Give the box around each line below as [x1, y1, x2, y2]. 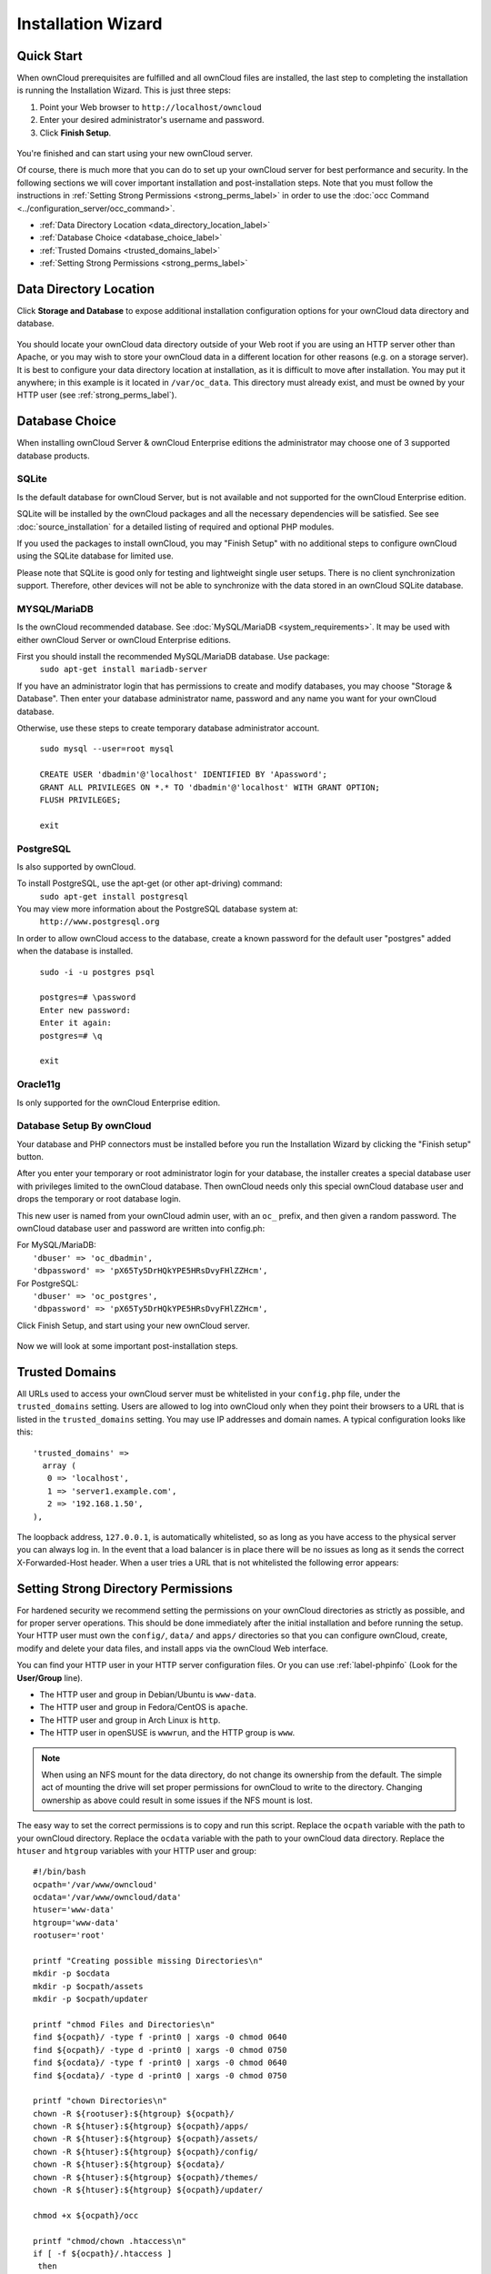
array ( [42, 1461, 76, 1471]
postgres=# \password [39, 992, 136, 1002]
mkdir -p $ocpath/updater [33, 1994, 149, 2005]
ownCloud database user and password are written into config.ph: [16, 1223, 266, 1234]
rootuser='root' [33, 1930, 105, 1941]
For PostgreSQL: [16, 1278, 79, 1289]
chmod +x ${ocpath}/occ [33, 2210, 139, 2220]
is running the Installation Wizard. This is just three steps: [16, 85, 231, 96]
